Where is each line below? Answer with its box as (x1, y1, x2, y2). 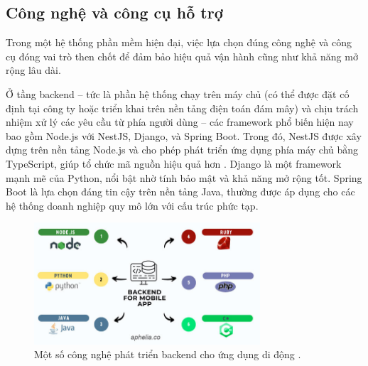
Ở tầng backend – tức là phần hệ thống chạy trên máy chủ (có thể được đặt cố (6, 86, 350, 101)
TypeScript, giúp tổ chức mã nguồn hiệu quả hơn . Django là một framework (6, 156, 342, 171)
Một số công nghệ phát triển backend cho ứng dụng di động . (34, 347, 301, 362)
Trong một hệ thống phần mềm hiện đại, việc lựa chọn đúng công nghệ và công (6, 35, 352, 50)
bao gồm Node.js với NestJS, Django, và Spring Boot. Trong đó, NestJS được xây (6, 128, 362, 143)
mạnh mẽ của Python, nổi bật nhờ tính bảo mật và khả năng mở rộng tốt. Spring (6, 170, 362, 185)
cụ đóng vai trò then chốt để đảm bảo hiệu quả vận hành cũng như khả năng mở (6, 48, 358, 63)
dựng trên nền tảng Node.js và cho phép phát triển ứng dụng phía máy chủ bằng (6, 142, 359, 157)
